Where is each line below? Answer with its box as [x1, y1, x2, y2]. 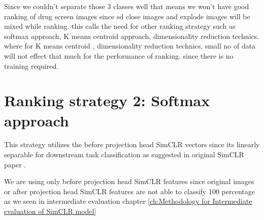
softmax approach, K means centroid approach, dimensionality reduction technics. [4, 30, 259, 41]
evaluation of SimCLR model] [4, 206, 96, 216]
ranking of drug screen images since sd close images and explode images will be [4, 11, 250, 21]
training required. [4, 60, 59, 71]
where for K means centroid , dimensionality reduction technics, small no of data [4, 40, 256, 51]
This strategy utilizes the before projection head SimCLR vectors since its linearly [4, 139, 260, 150]
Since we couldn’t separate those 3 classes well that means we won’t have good [4, 1, 249, 11]
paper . [4, 159, 26, 169]
